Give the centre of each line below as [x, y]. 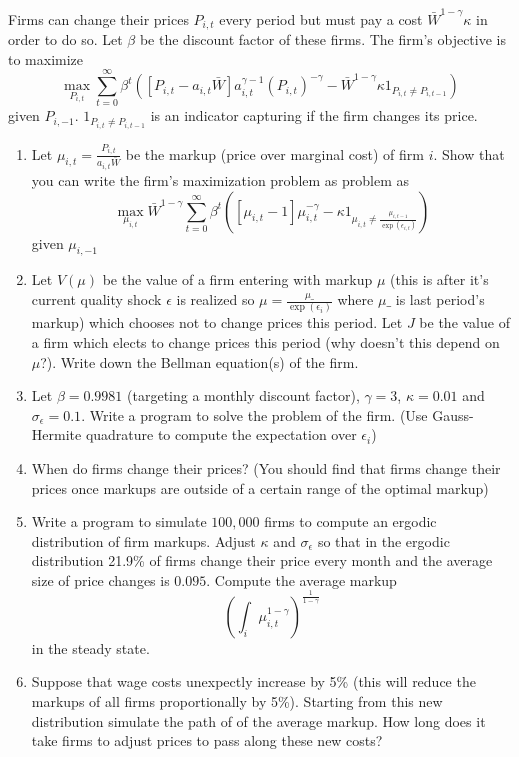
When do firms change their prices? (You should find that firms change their [266, 467]
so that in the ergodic [383, 540]
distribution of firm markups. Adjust [143, 540]
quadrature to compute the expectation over [221, 434]
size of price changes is [100, 579]
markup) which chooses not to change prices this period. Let [217, 322]
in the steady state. [90, 647]
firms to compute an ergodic [350, 521]
